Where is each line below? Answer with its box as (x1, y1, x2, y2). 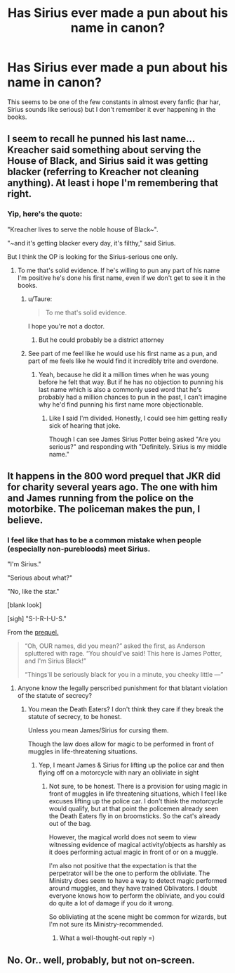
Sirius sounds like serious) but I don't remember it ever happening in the (7, 105, 216, 113)
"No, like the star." (7, 587, 60, 596)
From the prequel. (7, 628, 59, 637)
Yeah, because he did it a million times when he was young (38, 370, 209, 379)
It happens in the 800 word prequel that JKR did (7, 470, 221, 483)
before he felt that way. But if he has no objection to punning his (38, 378, 224, 386)
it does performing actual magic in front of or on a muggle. (48, 848, 219, 856)
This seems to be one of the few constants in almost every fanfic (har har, (7, 97, 221, 106)
